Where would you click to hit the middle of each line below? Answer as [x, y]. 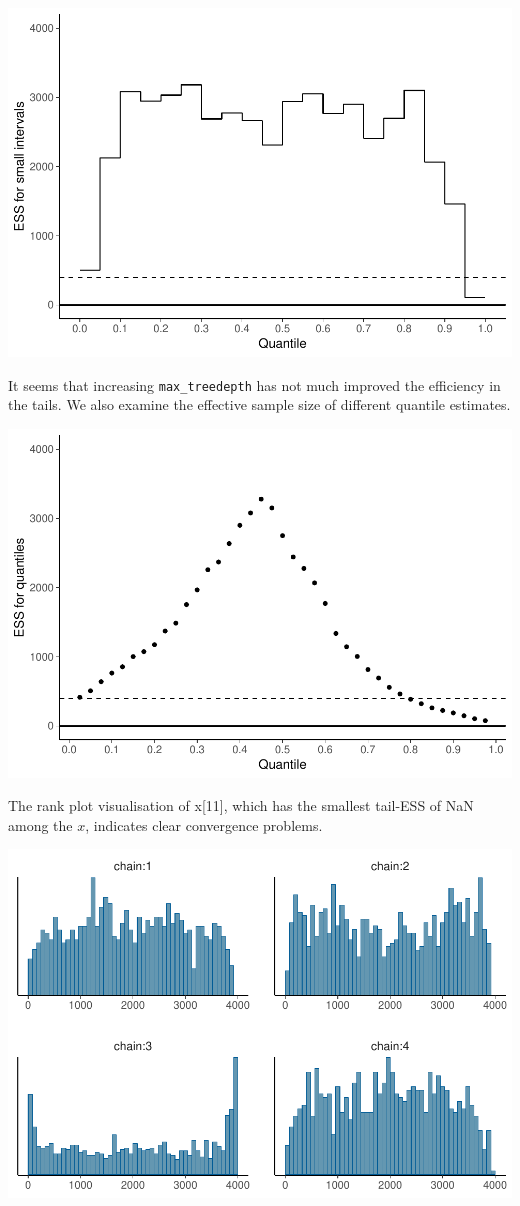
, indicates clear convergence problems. [204, 824]
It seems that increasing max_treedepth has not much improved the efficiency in [254, 384]
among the [40, 824]
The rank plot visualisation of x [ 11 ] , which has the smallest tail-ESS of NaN [241, 805]
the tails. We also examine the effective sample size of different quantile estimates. [259, 404]
